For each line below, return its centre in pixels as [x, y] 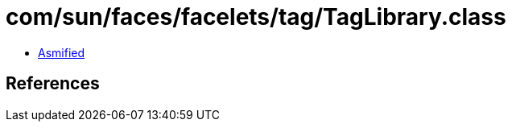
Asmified [62, 52]
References [53, 84]
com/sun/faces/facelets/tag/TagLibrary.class [256, 17]
